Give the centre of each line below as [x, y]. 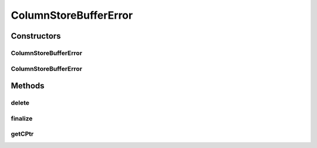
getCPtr [22, 134]
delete [20, 103]
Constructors [36, 36]
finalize [22, 118]
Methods [28, 86]
